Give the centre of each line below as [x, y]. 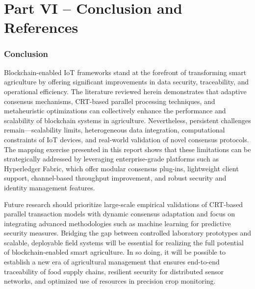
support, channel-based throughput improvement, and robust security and [115, 178]
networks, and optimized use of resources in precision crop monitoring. [110, 281]
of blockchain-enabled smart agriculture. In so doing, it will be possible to [115, 252]
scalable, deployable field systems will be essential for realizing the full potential [124, 242]
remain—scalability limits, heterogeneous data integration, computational [115, 130]
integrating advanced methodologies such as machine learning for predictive [117, 223]
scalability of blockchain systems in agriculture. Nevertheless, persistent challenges [127, 120]
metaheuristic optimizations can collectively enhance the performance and [115, 111]
